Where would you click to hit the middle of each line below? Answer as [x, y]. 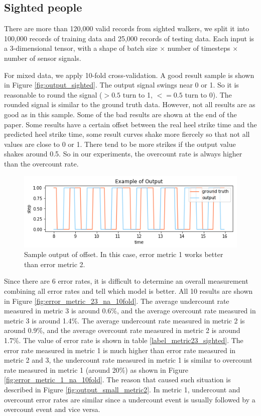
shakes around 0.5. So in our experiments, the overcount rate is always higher [123, 154]
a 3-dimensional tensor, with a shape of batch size [81, 48]
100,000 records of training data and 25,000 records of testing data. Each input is [129, 38]
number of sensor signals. [43, 58]
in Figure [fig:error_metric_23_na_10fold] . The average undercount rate [117, 301]
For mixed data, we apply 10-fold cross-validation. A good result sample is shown [129, 75]
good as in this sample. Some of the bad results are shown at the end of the [120, 114]
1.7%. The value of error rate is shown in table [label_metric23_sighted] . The [124, 340]
